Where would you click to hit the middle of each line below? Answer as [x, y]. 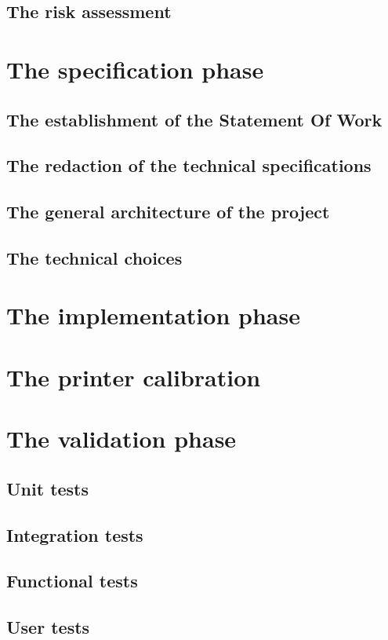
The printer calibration [134, 377]
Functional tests [72, 581]
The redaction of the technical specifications [189, 165]
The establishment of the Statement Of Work [194, 119]
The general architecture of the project [168, 212]
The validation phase [121, 439]
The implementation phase [153, 315]
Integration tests [75, 534]
